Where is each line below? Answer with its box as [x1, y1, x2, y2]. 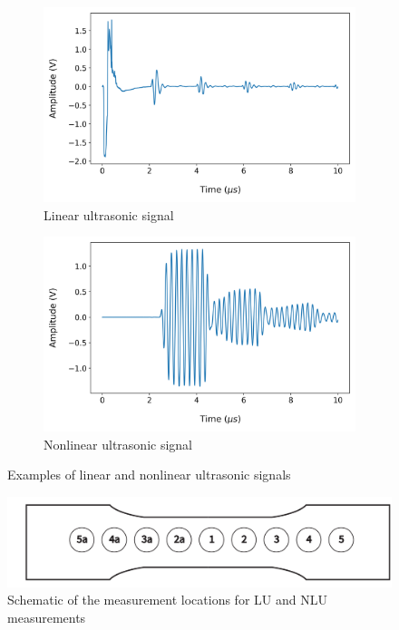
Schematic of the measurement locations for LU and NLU [7, 590, 327, 609]
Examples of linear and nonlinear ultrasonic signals [7, 465, 291, 484]
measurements [7, 607, 86, 626]
